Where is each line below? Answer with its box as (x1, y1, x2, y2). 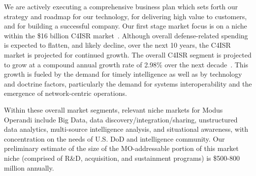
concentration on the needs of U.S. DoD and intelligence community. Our (4, 133, 225, 144)
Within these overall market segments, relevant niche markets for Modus (4, 104, 223, 115)
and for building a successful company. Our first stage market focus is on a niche (4, 21, 247, 31)
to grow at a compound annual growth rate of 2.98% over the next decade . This (4, 59, 249, 69)
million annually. (4, 162, 54, 173)
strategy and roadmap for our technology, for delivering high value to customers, (4, 11, 247, 21)
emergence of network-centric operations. (4, 88, 127, 98)
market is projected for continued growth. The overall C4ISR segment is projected (4, 49, 252, 59)
